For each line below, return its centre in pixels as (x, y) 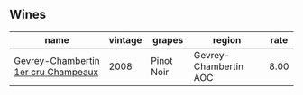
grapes (168, 39)
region (227, 39)
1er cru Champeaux (56, 72)
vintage (125, 39)
